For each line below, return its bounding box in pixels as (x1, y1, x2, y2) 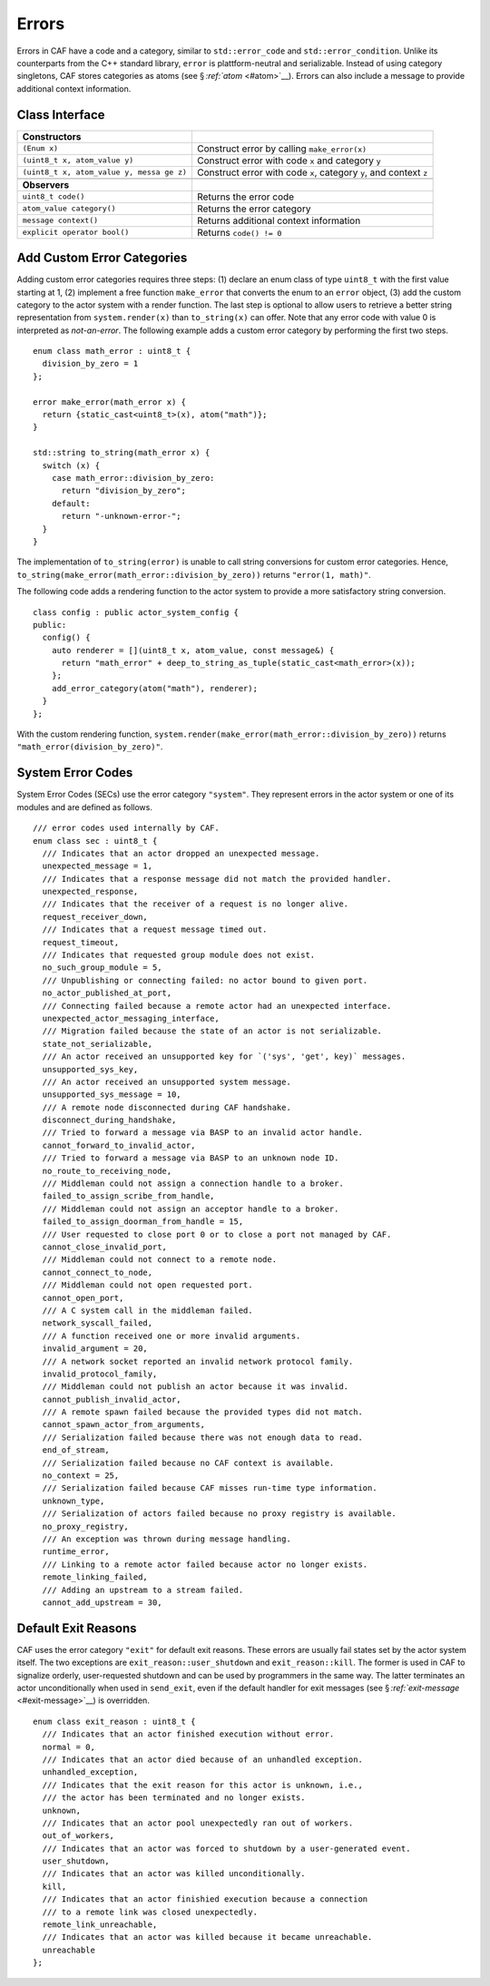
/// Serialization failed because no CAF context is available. (42, 1457, 335, 1468)
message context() (22, 216, 99, 226)
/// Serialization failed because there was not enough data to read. (42, 1432, 363, 1443)
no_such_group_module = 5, (42, 963, 162, 973)
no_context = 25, (42, 1471, 120, 1481)
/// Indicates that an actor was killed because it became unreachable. (42, 1932, 373, 1942)
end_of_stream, (42, 1445, 110, 1455)
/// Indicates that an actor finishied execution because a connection (42, 1894, 368, 1904)
